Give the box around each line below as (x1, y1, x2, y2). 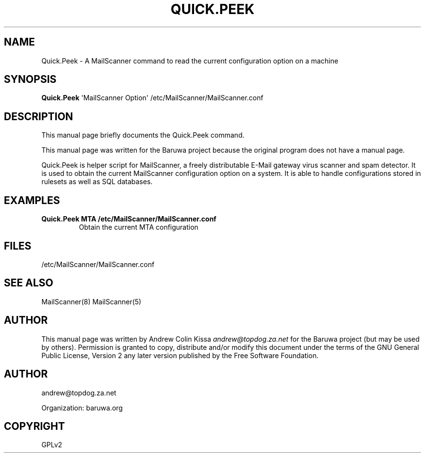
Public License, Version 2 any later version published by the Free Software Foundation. (41, 351, 319, 360)
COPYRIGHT (4, 420, 65, 432)
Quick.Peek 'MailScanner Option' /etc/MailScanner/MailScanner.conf (41, 94, 263, 102)
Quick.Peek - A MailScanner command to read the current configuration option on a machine (41, 56, 339, 65)
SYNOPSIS (4, 73, 57, 86)
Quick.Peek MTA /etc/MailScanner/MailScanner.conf (41, 215, 216, 223)
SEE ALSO (4, 277, 53, 289)
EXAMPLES (4, 194, 60, 206)
